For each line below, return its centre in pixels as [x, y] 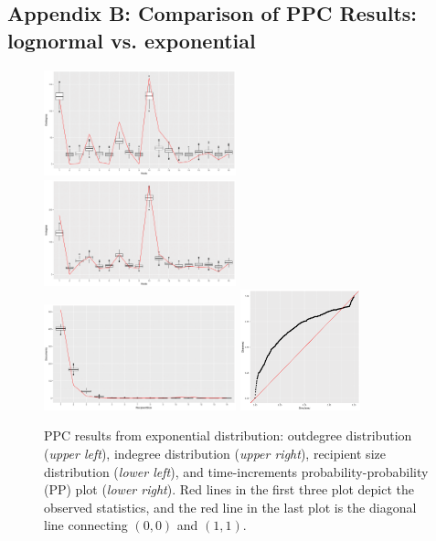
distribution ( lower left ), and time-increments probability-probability [236, 471]
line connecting [86, 525]
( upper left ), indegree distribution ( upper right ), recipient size [215, 453]
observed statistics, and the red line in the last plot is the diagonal [230, 507]
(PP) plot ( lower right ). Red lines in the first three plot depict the [229, 489]
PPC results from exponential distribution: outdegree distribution [228, 435]
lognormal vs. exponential [132, 40]
